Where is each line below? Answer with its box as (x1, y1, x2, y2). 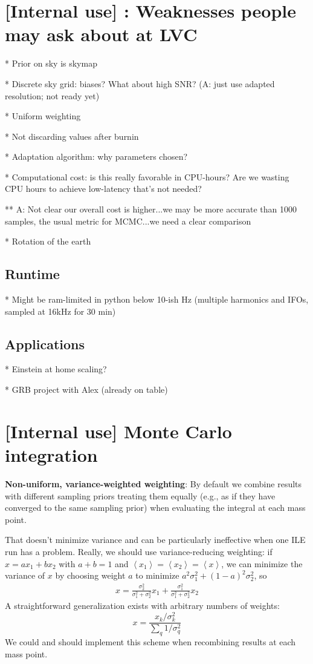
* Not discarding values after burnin (5, 130, 139, 142)
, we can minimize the (221, 557, 303, 570)
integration (5, 442, 98, 467)
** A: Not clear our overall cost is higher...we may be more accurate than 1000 (5, 203, 297, 215)
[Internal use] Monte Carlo (5, 418, 232, 443)
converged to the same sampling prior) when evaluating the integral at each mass (5, 501, 306, 514)
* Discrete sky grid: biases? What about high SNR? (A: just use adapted (5, 77, 275, 90)
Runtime (5, 265, 60, 283)
